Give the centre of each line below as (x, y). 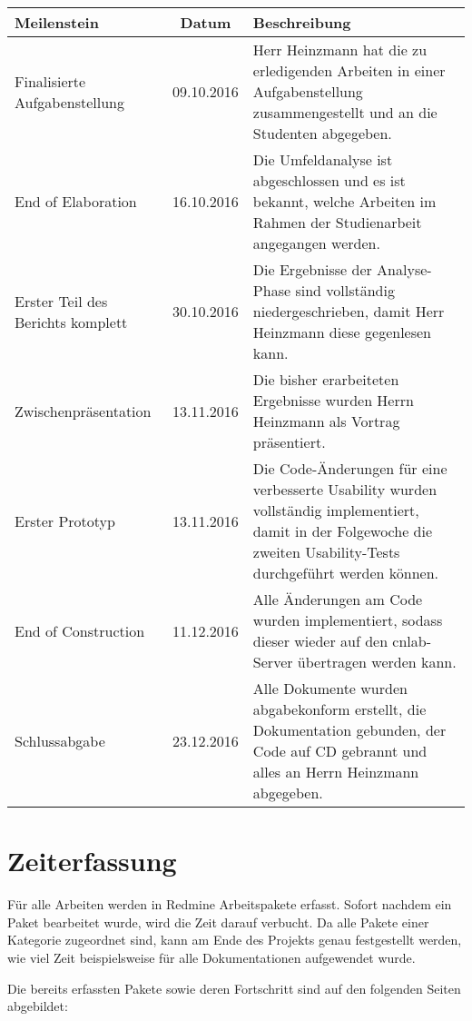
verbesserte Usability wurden (345, 489)
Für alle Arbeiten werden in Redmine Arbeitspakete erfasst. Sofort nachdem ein (230, 904)
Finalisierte (50, 81)
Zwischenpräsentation (83, 411)
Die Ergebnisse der (312, 269)
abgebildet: (38, 1006)
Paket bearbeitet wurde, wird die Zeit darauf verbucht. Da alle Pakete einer (218, 922)
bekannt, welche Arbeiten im (344, 201)
